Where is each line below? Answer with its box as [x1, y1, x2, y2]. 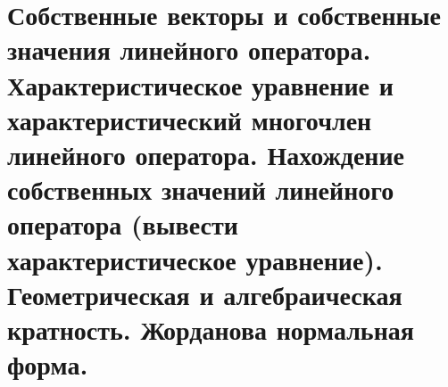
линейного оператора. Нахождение [7, 136, 405, 172]
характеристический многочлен [7, 101, 372, 137]
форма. [7, 346, 88, 383]
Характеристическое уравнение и [7, 66, 394, 103]
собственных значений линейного [7, 171, 394, 208]
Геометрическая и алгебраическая [7, 276, 402, 312]
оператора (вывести [7, 206, 238, 243]
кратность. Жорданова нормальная [7, 310, 414, 347]
